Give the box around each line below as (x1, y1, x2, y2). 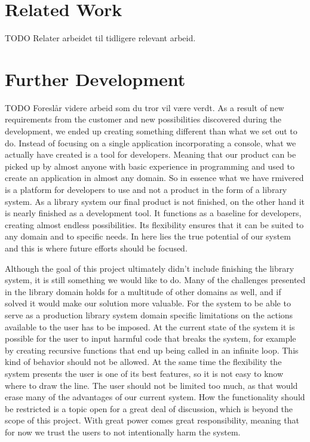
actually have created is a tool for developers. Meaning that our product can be (5, 148, 296, 161)
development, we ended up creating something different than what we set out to (5, 125, 297, 137)
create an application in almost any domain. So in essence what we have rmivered (5, 171, 304, 184)
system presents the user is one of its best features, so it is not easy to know (5, 367, 284, 379)
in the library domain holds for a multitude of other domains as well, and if (5, 285, 281, 297)
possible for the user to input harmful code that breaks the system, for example (5, 332, 296, 345)
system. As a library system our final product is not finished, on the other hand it (5, 195, 305, 207)
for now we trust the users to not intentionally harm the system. (5, 425, 241, 438)
